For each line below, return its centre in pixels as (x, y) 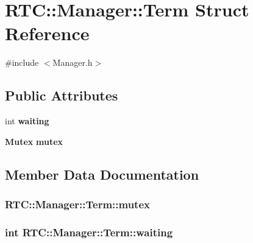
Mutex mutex (34, 141)
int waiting (27, 121)
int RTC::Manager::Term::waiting (89, 232)
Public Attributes (62, 95)
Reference (47, 33)
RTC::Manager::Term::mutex (77, 204)
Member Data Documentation (102, 174)
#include (22, 62)
